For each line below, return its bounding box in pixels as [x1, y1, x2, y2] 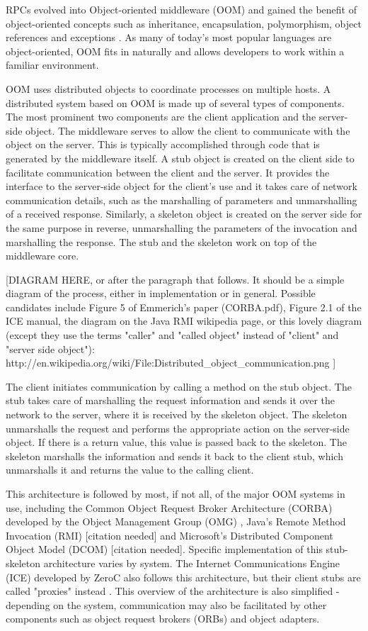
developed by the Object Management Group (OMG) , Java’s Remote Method [6, 514, 346, 529]
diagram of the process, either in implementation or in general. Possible [6, 286, 316, 301]
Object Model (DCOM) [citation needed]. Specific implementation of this [6, 542, 323, 557]
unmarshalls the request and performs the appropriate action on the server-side [6, 420, 350, 435]
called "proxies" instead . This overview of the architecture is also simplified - [6, 583, 340, 598]
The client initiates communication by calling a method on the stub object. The [6, 379, 352, 393]
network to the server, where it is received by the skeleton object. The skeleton [6, 407, 347, 422]
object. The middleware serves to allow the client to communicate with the [25, 123, 350, 138]
